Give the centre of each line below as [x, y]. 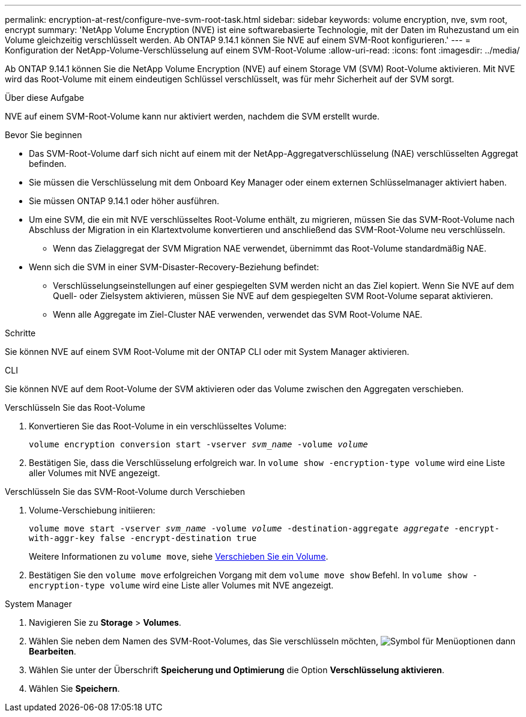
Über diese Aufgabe [44, 98]
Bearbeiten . [53, 651]
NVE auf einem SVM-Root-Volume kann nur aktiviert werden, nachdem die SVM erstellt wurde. [192, 116]
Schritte [20, 333]
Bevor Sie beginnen [44, 135]
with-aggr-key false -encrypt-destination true [143, 538]
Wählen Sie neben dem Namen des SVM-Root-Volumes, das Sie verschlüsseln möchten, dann [272, 641]
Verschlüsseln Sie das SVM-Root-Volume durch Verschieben [125, 492]
